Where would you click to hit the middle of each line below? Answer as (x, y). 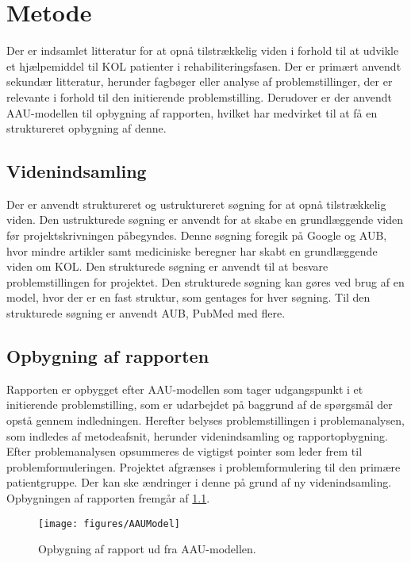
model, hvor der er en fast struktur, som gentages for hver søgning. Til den (188, 297)
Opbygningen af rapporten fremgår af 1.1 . (108, 498)
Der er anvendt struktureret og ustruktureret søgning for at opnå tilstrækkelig (196, 204)
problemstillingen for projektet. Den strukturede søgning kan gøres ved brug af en (205, 281)
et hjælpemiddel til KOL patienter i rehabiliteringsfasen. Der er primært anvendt (204, 65)
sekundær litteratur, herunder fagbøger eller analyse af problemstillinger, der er (200, 81)
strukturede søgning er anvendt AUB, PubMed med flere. (146, 313)
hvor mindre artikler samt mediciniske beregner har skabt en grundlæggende (192, 250)
